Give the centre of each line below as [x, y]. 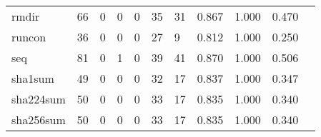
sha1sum [33, 78]
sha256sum [39, 120]
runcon [29, 37]
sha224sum [39, 99]
